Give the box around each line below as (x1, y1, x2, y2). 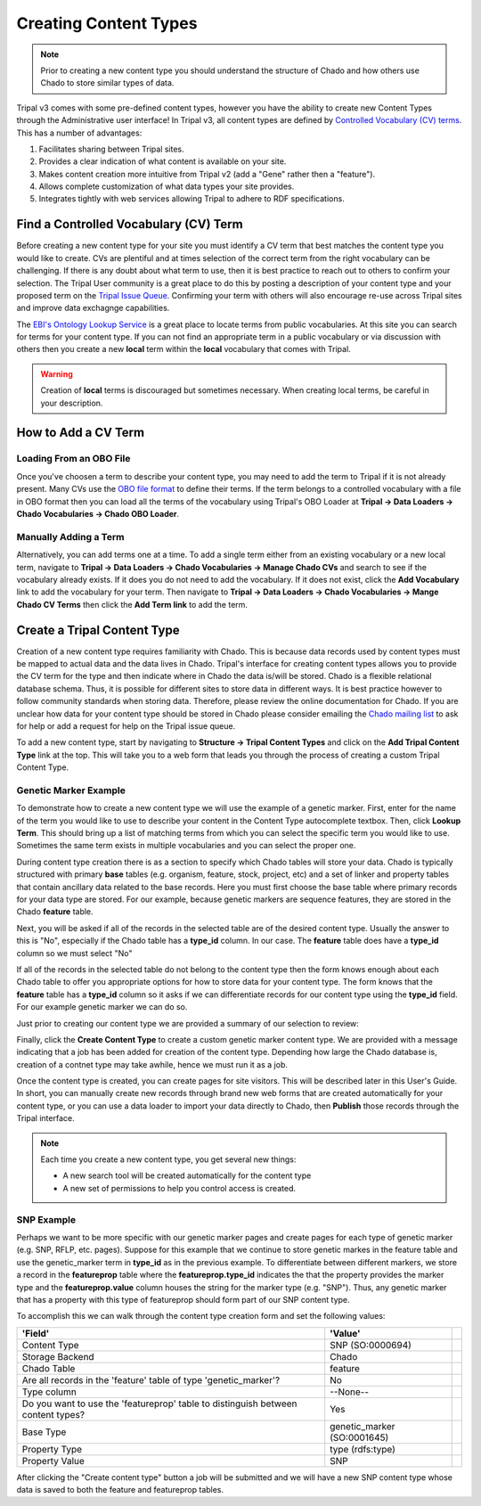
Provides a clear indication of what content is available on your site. (38, 156, 287, 167)
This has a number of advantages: (16, 127, 143, 138)
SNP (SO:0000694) (330, 1338, 412, 1351)
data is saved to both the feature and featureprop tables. (16, 1485, 224, 1495)
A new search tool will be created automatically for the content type (62, 1170, 312, 1181)
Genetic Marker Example (16, 784, 126, 797)
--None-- (330, 1386, 370, 1398)
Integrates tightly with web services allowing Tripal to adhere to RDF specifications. (38, 193, 345, 204)
